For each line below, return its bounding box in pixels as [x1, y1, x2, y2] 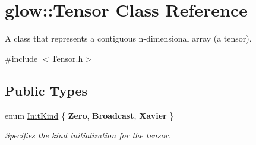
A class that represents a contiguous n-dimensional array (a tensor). [5, 32, 252, 45]
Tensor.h [51, 52, 83, 64]
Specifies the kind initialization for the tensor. [5, 129, 171, 141]
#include [5, 52, 38, 64]
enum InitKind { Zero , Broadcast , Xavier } [5, 109, 174, 121]
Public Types [5, 81, 88, 99]
